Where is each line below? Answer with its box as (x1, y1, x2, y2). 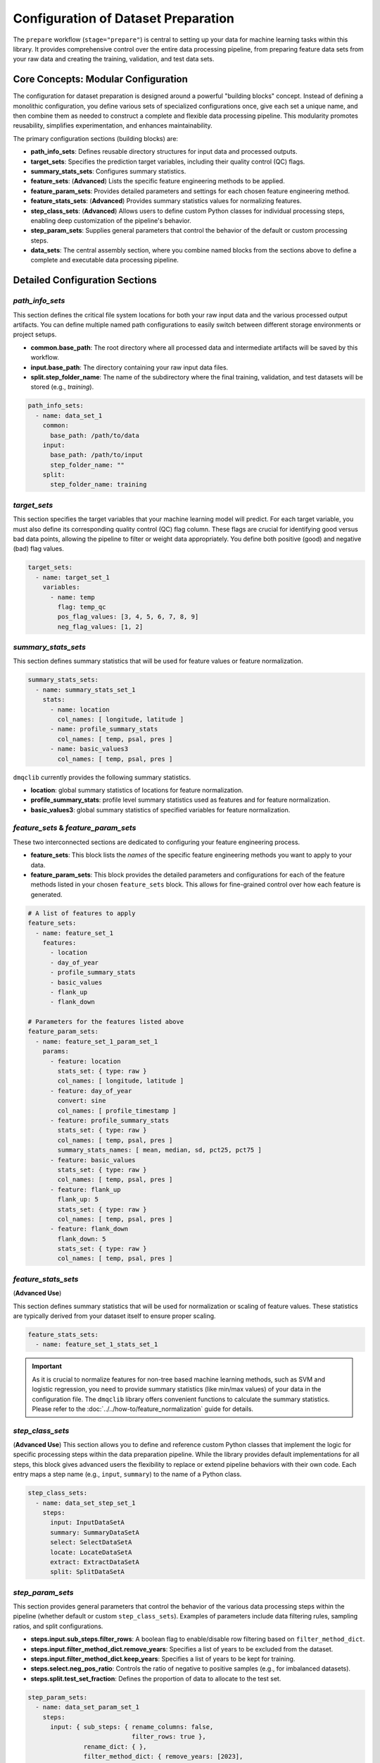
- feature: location (50, 1057, 121, 1065)
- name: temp (50, 593, 95, 601)
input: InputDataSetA (50, 1518, 125, 1527)
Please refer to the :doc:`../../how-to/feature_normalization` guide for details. (32, 1404, 253, 1413)
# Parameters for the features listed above (27, 1018, 184, 1026)
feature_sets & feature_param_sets (13, 823, 137, 833)
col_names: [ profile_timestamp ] (57, 1106, 177, 1114)
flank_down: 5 (57, 1235, 106, 1243)
